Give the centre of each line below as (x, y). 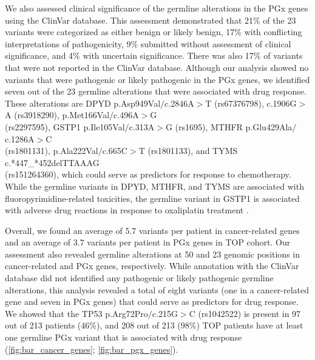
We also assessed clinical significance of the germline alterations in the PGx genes (157, 8)
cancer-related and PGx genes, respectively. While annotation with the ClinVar (152, 266)
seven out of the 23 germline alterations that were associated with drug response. (156, 91)
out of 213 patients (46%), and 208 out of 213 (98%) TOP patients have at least (154, 325)
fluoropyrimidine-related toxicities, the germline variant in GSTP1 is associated (152, 198)
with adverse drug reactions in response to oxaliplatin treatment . (127, 210)
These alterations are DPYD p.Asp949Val (83, 103)
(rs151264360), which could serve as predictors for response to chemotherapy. (148, 174)
